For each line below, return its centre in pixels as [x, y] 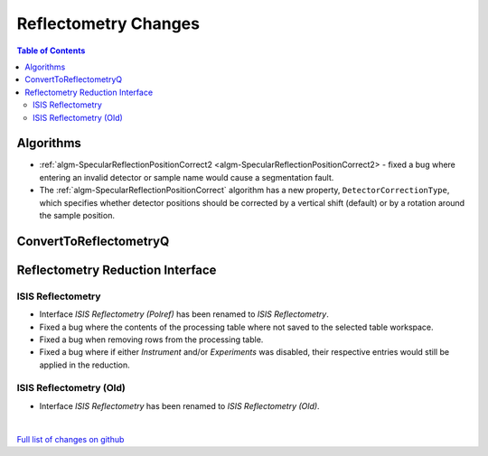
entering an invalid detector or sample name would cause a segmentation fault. [187, 177]
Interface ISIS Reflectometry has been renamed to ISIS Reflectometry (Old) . [179, 405]
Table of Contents [51, 51]
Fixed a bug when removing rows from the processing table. [151, 340]
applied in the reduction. [84, 365]
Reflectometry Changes [108, 23]
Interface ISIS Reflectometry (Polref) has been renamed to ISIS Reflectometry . [184, 314]
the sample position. [77, 215]
